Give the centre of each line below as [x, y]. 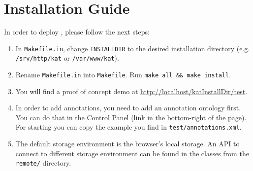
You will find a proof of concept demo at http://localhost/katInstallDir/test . [131, 91]
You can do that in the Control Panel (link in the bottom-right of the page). [131, 117]
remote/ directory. [43, 163]
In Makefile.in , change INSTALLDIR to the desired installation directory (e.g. [133, 48]
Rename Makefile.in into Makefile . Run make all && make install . [123, 75]
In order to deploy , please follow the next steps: [77, 32]
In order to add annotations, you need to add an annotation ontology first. [128, 108]
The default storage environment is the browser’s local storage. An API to [127, 144]
